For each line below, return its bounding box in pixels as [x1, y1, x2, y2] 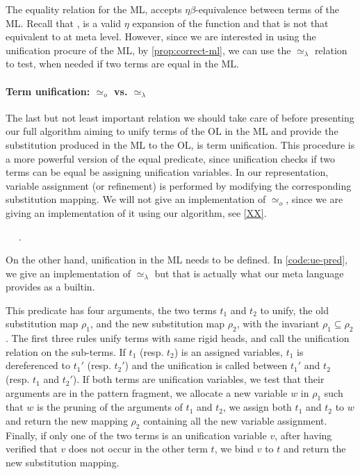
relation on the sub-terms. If [6, 344, 126, 359]
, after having [275, 427, 332, 442]
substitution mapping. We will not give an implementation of [6, 192, 266, 206]
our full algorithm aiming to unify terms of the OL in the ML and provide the [6, 124, 338, 138]
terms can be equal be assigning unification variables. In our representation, [6, 165, 329, 179]
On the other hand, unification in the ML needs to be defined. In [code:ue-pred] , [6, 252, 347, 267]
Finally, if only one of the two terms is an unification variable [6, 427, 267, 442]
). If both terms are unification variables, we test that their [72, 372, 325, 386]
